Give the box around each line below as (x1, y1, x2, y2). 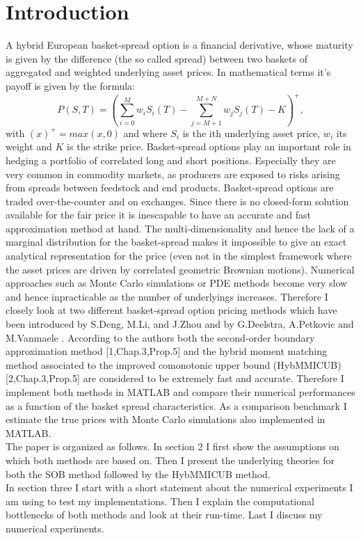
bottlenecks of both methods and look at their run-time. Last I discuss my (6, 507, 323, 522)
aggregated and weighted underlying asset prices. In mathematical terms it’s (6, 65, 331, 79)
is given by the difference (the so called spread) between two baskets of (6, 51, 307, 65)
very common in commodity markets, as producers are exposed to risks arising (6, 166, 340, 181)
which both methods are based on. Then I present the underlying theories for (6, 452, 335, 467)
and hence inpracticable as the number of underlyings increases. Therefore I (6, 289, 328, 303)
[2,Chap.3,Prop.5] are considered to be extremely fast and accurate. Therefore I (6, 371, 344, 386)
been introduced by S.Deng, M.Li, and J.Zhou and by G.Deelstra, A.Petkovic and (6, 317, 354, 331)
